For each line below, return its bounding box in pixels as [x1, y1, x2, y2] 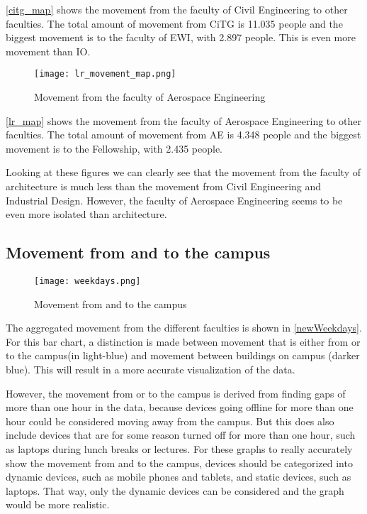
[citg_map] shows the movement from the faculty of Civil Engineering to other [6, 2, 348, 16]
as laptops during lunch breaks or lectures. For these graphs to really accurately [6, 441, 353, 456]
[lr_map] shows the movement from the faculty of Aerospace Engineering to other [6, 113, 361, 128]
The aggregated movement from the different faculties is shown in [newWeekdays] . [6, 320, 362, 335]
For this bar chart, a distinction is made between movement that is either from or [6, 334, 361, 349]
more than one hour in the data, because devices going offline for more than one [6, 400, 354, 415]
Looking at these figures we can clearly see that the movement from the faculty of [6, 165, 361, 180]
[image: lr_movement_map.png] [34, 69, 176, 80]
